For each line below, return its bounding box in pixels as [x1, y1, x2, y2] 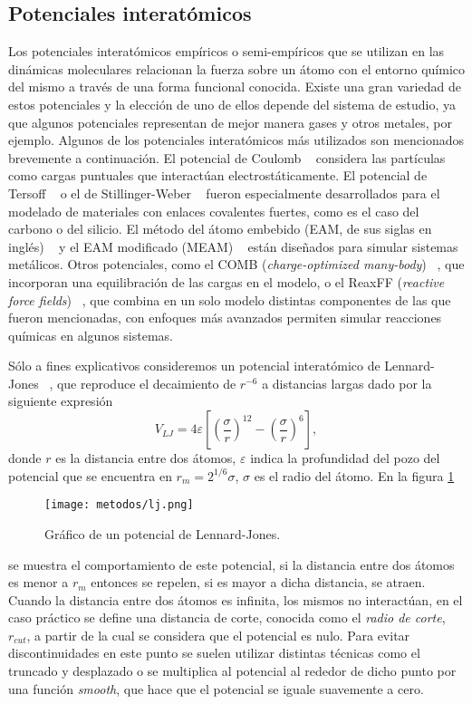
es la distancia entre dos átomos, [55, 448, 236, 468]
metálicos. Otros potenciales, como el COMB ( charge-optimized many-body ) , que [8, 255, 465, 274]
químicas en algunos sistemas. [8, 325, 173, 344]
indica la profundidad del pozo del [250, 448, 440, 468]
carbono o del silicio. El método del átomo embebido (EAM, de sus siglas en [8, 219, 432, 238]
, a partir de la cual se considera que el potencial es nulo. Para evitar [26, 625, 410, 644]
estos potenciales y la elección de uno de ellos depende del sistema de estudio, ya [8, 94, 456, 113]
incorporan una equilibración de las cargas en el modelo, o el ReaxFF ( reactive [8, 272, 445, 291]
